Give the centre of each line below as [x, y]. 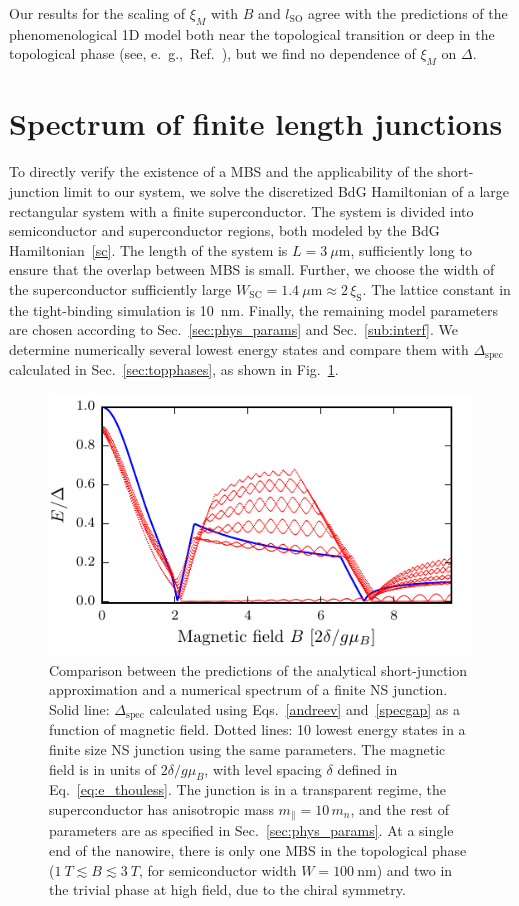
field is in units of [103, 768]
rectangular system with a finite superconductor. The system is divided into [241, 210]
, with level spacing [263, 768]
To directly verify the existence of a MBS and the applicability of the [221, 171]
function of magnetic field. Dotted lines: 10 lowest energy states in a [257, 729]
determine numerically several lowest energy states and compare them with [239, 348]
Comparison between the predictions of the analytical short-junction [258, 669]
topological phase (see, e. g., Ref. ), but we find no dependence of [212, 53]
